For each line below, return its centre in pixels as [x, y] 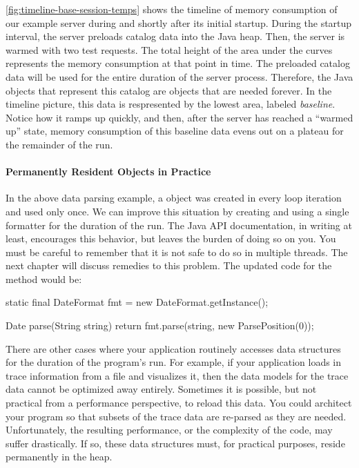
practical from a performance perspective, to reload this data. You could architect [179, 403]
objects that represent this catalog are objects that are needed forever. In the [169, 90]
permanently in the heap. [59, 457]
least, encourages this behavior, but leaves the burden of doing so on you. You [171, 238]
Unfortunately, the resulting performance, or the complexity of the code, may [169, 430]
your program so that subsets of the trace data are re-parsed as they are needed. [176, 416]
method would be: [44, 279]
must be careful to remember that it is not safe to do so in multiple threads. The [177, 252]
